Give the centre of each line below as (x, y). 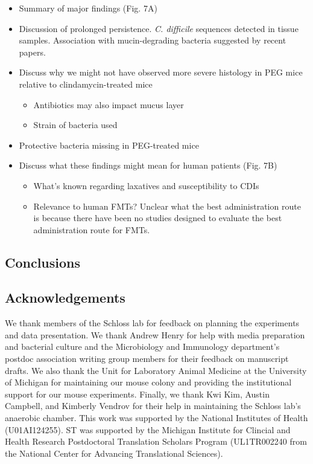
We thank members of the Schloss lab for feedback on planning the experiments (152, 323)
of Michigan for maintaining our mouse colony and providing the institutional (148, 382)
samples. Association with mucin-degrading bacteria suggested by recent (153, 40)
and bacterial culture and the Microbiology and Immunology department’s (142, 346)
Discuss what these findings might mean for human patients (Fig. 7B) (148, 165)
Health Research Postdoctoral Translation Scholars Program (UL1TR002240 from (156, 441)
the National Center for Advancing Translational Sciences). (114, 453)
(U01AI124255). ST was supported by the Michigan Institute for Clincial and (148, 429)
